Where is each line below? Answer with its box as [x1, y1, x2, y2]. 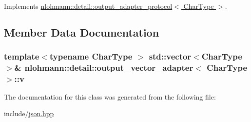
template [4, 50, 39, 62]
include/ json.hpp [4, 108, 54, 119]
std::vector [149, 50, 192, 62]
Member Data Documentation [4, 24, 159, 40]
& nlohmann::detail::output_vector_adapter [14, 61, 193, 74]
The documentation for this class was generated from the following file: [4, 92, 216, 102]
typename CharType [49, 50, 133, 62]
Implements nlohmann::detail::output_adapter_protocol [4, 1, 173, 11]
